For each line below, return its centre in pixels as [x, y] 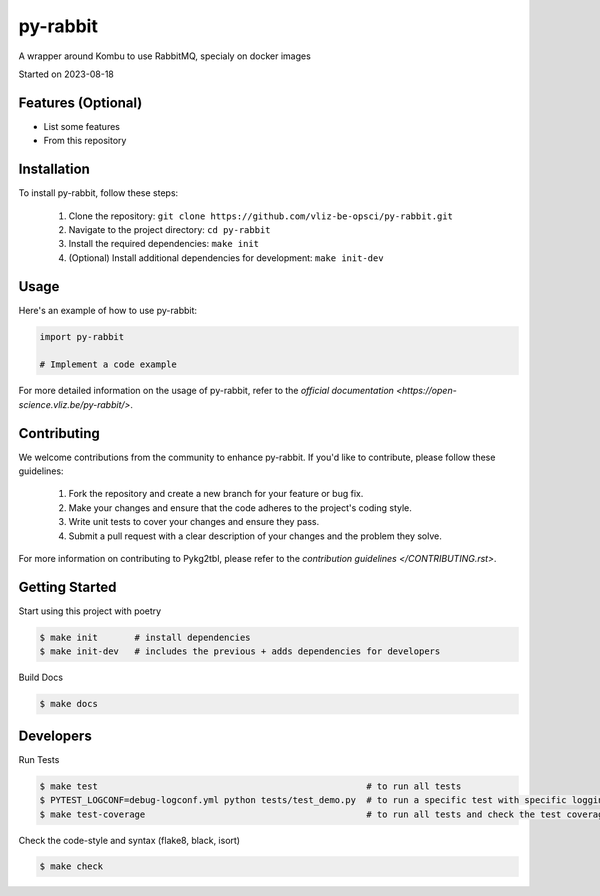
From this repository [85, 141]
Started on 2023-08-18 [66, 74]
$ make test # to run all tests [250, 786]
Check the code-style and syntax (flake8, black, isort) [129, 840]
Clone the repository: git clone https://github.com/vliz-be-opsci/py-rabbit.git [261, 216]
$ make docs [69, 704]
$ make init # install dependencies [145, 637]
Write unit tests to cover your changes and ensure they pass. [194, 522]
